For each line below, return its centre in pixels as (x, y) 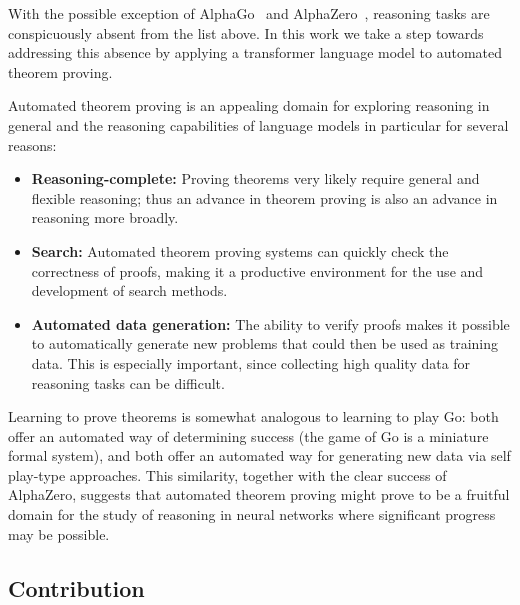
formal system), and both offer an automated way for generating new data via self (259, 455)
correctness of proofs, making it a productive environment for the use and (257, 270)
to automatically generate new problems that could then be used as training (265, 343)
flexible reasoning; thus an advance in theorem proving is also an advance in (264, 197)
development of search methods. (129, 290)
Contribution (76, 587)
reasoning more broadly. (105, 217)
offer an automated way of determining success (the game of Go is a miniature (248, 435)
